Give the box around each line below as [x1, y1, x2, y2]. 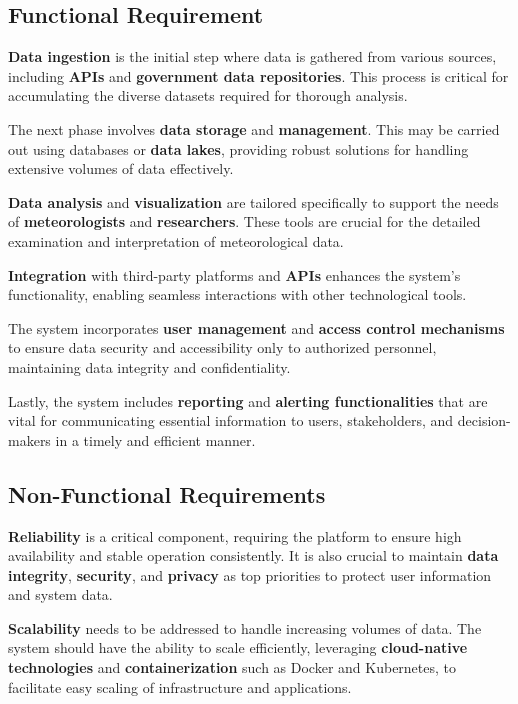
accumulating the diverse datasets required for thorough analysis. [8, 85, 408, 106]
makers [8, 429, 51, 450]
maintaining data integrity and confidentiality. [8, 356, 291, 377]
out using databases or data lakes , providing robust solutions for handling [8, 138, 469, 159]
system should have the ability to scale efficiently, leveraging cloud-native [8, 637, 468, 658]
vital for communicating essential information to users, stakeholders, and [8, 410, 454, 431]
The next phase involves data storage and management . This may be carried [8, 118, 500, 139]
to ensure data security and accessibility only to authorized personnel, [8, 337, 437, 358]
